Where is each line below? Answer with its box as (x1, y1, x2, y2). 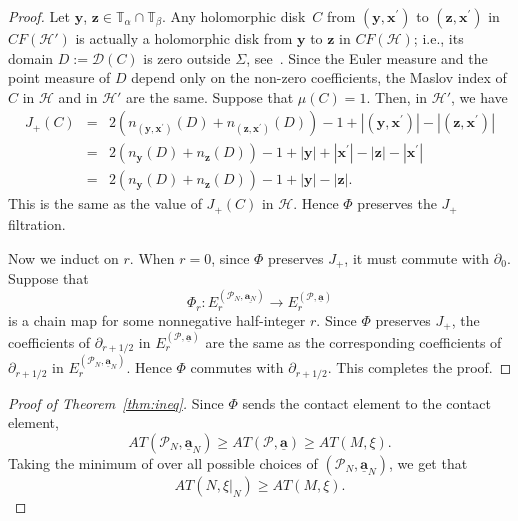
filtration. (8, 213, 66, 234)
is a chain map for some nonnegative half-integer (8, 309, 306, 330)
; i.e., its (413, 28, 464, 48)
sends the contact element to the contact (242, 392, 491, 413)
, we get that (389, 452, 468, 473)
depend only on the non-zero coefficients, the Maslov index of (131, 67, 507, 88)
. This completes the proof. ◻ (327, 357, 512, 378)
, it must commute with (344, 247, 490, 268)
